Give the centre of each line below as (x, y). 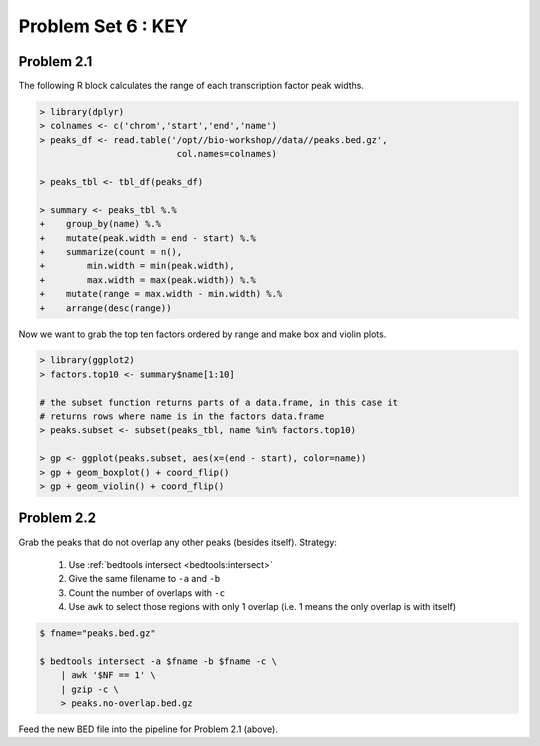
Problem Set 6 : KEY (103, 26)
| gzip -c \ (90, 689)
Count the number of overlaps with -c (146, 592)
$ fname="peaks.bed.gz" (98, 633)
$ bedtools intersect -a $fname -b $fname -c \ (158, 661)
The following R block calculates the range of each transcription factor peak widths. (191, 86)
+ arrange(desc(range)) (105, 308)
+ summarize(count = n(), (111, 251)
